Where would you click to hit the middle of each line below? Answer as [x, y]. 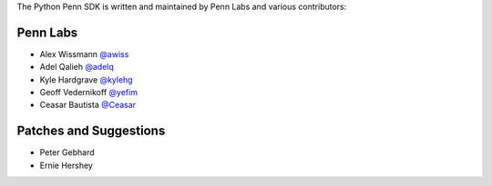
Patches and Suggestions [91, 131]
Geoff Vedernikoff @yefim [89, 93]
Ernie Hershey [66, 165]
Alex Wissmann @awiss [84, 54]
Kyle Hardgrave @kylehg [86, 79]
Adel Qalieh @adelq [77, 67]
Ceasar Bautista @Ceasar [88, 105]
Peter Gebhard [67, 152]
